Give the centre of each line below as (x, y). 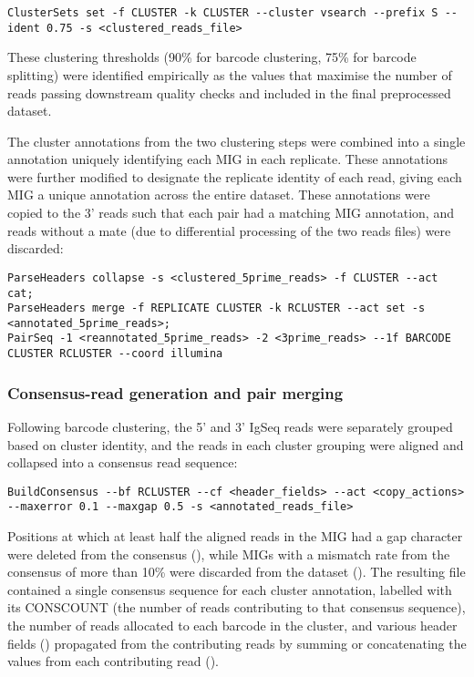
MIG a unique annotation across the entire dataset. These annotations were (219, 195)
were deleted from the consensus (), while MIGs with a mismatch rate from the (229, 554)
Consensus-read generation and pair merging (175, 392)
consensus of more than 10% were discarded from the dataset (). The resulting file (237, 572)
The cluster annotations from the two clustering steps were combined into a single (237, 141)
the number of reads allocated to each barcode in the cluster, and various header (232, 626)
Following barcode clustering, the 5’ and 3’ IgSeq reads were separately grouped (230, 426)
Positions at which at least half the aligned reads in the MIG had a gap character (235, 536)
